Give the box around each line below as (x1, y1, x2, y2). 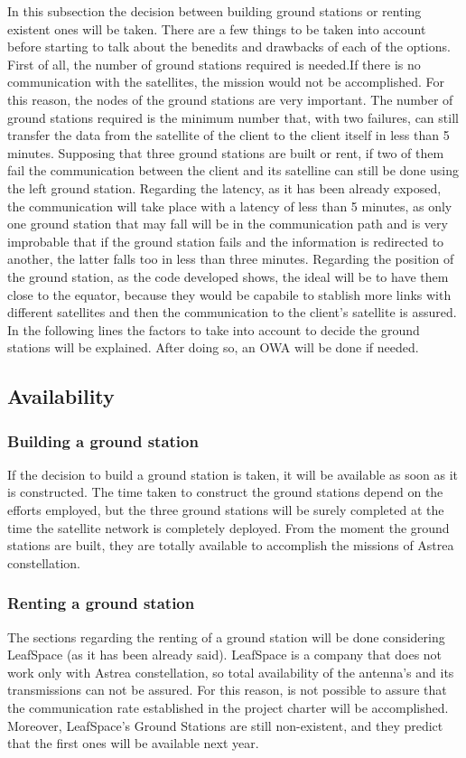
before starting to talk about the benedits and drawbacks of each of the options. (7, 37, 451, 56)
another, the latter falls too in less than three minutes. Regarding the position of (7, 249, 454, 268)
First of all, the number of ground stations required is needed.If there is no (7, 54, 421, 73)
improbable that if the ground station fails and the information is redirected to (7, 231, 444, 250)
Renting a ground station (7, 592, 195, 614)
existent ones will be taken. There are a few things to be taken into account (7, 19, 426, 38)
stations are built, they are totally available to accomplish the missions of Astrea (7, 536, 454, 555)
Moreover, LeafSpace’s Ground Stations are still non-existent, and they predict (7, 716, 443, 735)
